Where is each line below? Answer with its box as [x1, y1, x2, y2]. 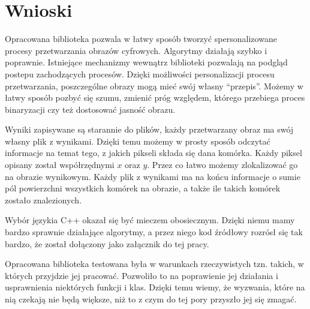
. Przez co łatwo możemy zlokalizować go [147, 158, 298, 171]
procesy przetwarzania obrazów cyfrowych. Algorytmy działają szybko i [5, 44, 267, 56]
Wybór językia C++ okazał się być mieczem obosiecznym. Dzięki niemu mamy [5, 214, 295, 226]
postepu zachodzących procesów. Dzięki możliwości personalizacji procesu [5, 67, 275, 80]
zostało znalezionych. [5, 193, 82, 206]
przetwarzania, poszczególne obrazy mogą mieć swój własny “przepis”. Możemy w [5, 79, 303, 92]
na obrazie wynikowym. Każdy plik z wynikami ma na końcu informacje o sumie [5, 170, 300, 182]
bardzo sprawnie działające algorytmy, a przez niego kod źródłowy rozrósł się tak [5, 226, 303, 238]
